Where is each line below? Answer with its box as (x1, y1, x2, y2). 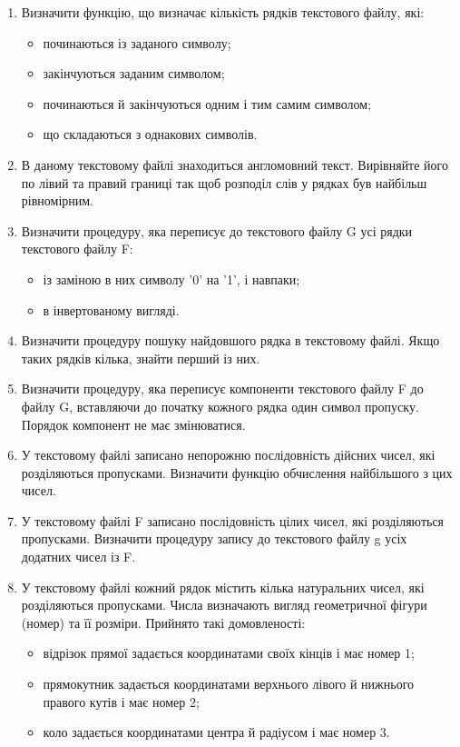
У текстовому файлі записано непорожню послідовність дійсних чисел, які (21, 445, 436, 464)
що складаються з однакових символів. (43, 124, 258, 144)
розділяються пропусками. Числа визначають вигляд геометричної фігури (21, 595, 427, 614)
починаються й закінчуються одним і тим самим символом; (43, 94, 372, 113)
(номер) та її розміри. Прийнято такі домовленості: (21, 613, 306, 632)
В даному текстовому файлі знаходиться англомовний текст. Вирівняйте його (21, 154, 449, 174)
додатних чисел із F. (21, 547, 136, 566)
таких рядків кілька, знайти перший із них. (21, 348, 260, 367)
